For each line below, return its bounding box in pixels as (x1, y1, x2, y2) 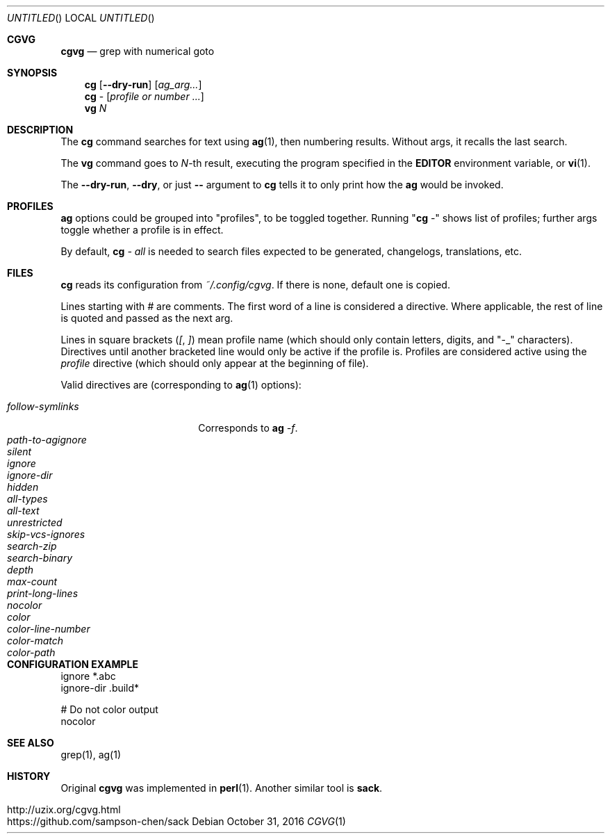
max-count (7, 576, 58, 587)
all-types (7, 493, 48, 505)
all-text (7, 505, 40, 516)
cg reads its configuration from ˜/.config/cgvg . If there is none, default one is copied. (60, 279, 450, 291)
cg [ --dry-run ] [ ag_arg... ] (84, 79, 202, 90)
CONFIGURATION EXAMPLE (7, 658, 138, 670)
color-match (7, 635, 63, 646)
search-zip (7, 540, 57, 552)
